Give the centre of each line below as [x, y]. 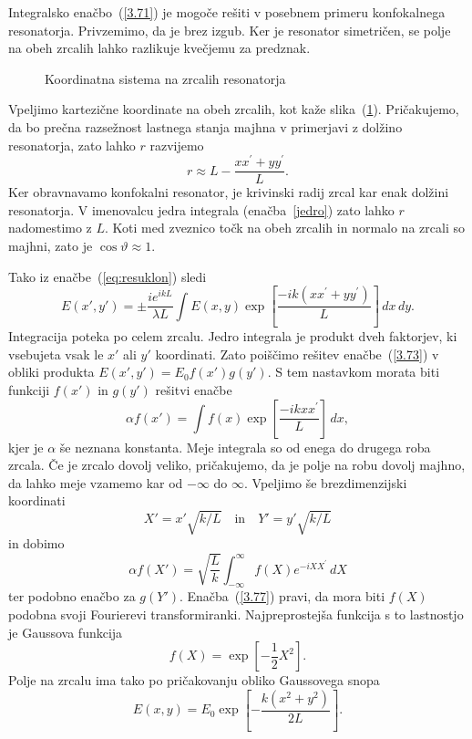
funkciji [29, 389]
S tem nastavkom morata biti [358, 372]
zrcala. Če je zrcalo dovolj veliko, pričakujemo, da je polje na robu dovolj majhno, [237, 465]
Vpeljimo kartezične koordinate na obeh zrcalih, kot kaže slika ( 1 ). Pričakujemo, [234, 109]
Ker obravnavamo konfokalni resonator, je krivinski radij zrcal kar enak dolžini [229, 192]
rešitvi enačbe [194, 389]
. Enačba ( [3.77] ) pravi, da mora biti [282, 596]
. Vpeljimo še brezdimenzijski [326, 482]
